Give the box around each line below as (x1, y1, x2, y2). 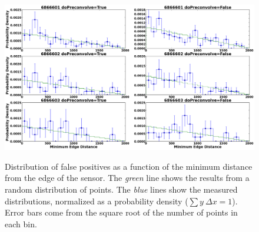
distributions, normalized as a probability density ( (5, 194, 188, 207)
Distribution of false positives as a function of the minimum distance (5, 160, 253, 172)
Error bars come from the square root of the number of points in (5, 206, 238, 218)
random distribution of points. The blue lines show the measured (5, 183, 238, 195)
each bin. (5, 217, 37, 230)
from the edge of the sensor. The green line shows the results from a (5, 172, 250, 184)
